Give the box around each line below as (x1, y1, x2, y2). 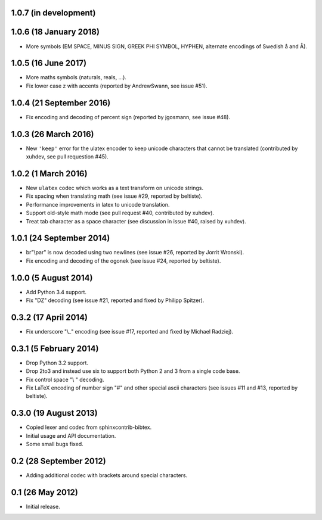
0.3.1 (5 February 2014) (11, 343, 99, 354)
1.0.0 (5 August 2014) (11, 273, 93, 283)
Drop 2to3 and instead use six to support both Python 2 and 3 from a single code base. (26, 368, 240, 375)
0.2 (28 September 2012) (11, 456, 107, 466)
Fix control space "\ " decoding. (26, 376, 104, 383)
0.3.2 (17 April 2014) (11, 312, 88, 322)
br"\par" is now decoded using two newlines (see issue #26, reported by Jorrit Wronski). (26, 249, 244, 256)
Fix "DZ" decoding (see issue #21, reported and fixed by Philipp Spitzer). (26, 297, 205, 304)
